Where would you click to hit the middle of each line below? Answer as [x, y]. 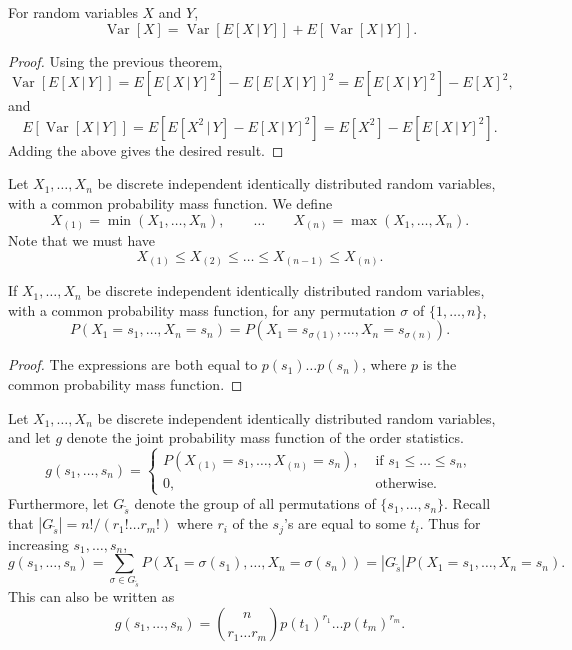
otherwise [404, 484]
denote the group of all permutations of [255, 503]
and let [29, 437]
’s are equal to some [345, 523]
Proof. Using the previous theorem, [115, 60]
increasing [38, 543]
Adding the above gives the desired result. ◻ [146, 149]
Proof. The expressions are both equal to [133, 364]
